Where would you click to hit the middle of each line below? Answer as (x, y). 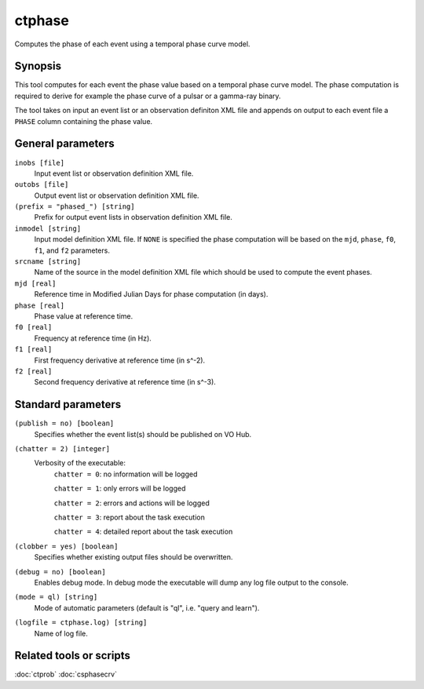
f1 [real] (33, 350)
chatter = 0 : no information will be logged (126, 474)
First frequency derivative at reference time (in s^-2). (120, 360)
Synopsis (38, 66)
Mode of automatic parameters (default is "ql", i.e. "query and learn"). (147, 607)
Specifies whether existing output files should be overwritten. (133, 557)
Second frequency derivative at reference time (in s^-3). (125, 382)
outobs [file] (42, 185)
